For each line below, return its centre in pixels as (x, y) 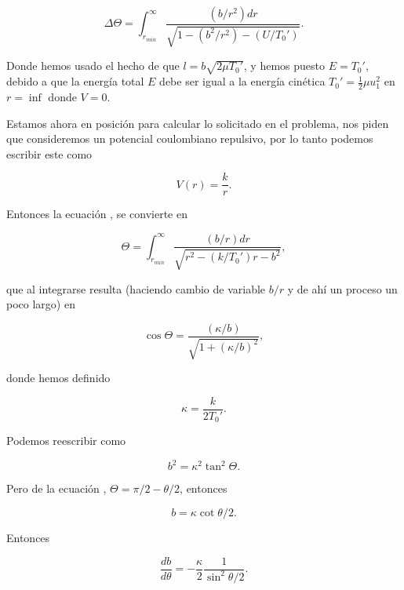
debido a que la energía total (75, 81)
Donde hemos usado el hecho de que (93, 66)
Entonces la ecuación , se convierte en (97, 214)
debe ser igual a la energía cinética (242, 81)
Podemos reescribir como (66, 441)
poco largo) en (41, 304)
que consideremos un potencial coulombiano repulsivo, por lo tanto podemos (190, 138)
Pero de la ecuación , (56, 488)
